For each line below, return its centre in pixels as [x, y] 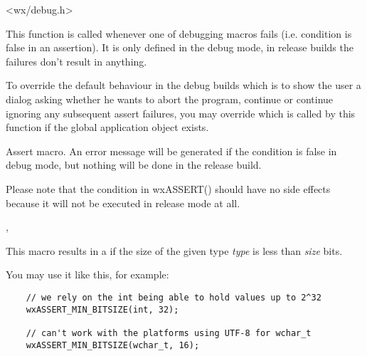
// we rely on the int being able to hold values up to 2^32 [174, 297]
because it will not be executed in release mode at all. [123, 203]
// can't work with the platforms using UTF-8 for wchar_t [169, 333]
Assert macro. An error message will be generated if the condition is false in [171, 151]
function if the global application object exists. [107, 127]
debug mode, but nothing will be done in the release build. [134, 165]
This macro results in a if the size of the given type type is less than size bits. [174, 250]
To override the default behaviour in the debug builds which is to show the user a [183, 85]
